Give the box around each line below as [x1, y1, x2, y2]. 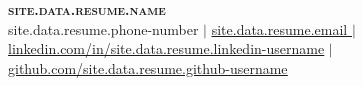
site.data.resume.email [211, 18, 348, 39]
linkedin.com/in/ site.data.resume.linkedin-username [8, 38, 325, 59]
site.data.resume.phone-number [8, 18, 199, 39]
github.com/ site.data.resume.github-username [8, 57, 288, 78]
